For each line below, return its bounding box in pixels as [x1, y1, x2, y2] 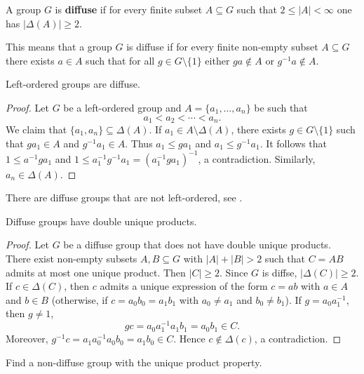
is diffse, [262, 265, 297, 279]
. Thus [125, 135, 153, 150]
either [205, 53, 230, 67]
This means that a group [6, 39, 112, 54]
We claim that [6, 122, 67, 137]
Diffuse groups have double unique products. [6, 213, 197, 228]
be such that [254, 100, 308, 114]
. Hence [173, 331, 205, 346]
